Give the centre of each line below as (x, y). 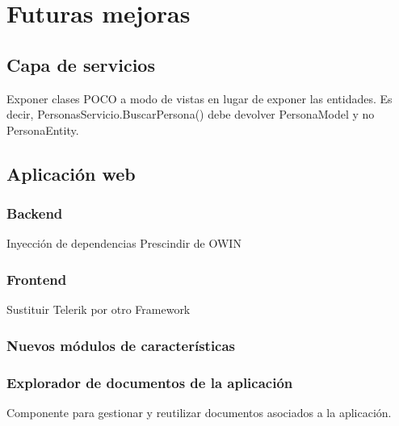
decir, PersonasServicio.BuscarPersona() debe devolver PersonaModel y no (191, 114)
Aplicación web (71, 173)
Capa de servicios (81, 64)
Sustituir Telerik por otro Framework (99, 309)
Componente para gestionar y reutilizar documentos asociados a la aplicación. (199, 412)
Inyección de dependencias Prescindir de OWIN (124, 243)
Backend (35, 213)
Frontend (37, 279)
